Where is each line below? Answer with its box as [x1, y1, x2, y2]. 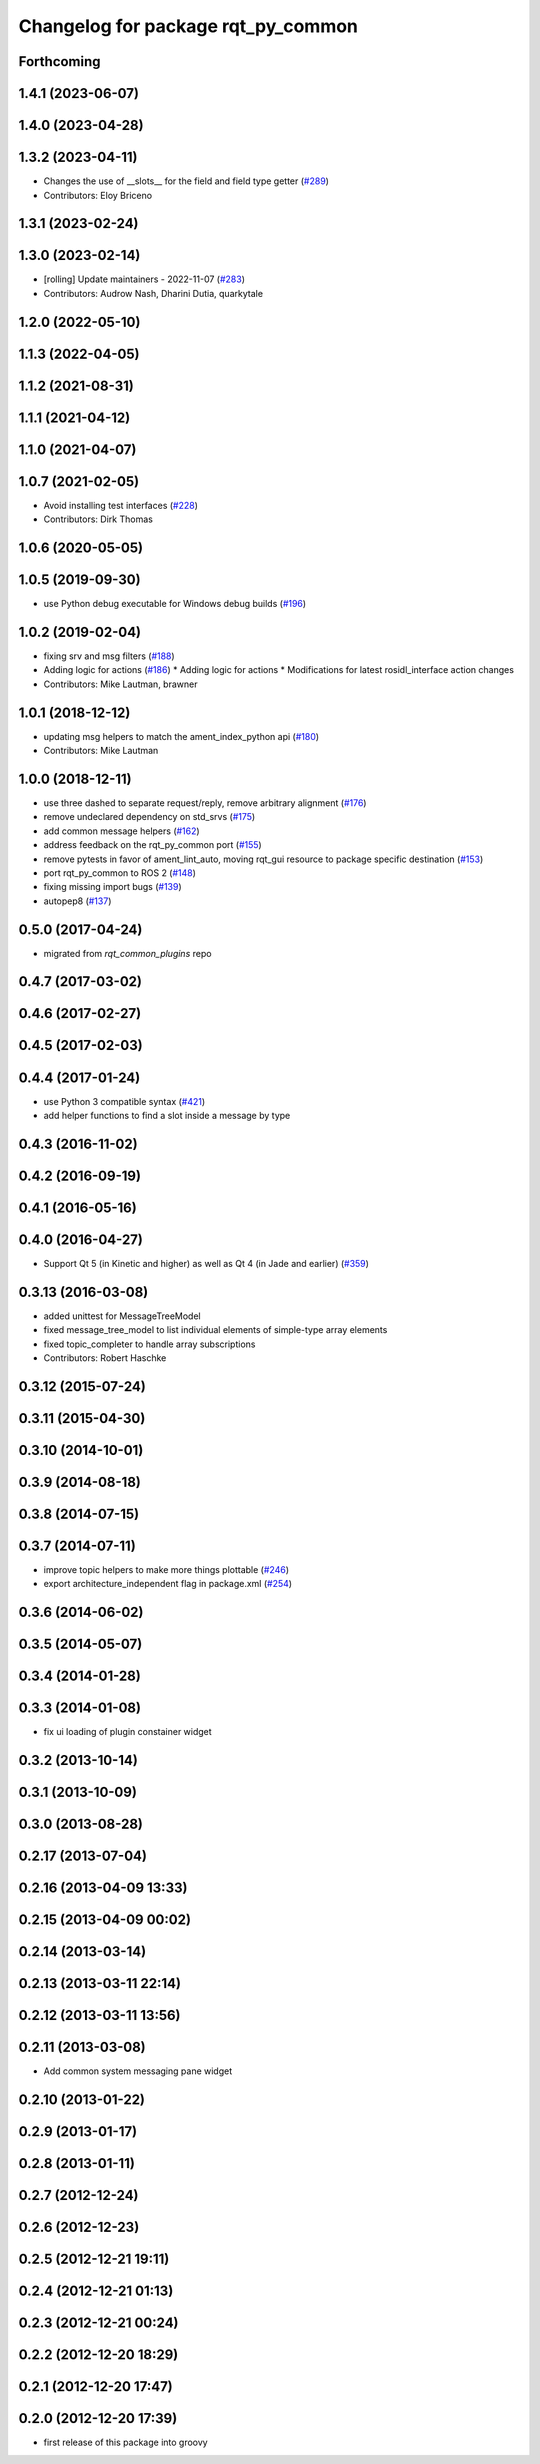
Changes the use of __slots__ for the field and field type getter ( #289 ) [43, 175, 330, 187]
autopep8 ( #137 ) [43, 895, 112, 907]
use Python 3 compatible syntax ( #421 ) [43, 1095, 206, 1107]
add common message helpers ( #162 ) [43, 825, 200, 837]
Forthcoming [18, 53, 101, 70]
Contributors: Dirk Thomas [43, 513, 154, 525]
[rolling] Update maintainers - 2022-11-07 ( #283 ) [43, 273, 245, 285]
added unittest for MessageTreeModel [43, 1310, 201, 1322]
